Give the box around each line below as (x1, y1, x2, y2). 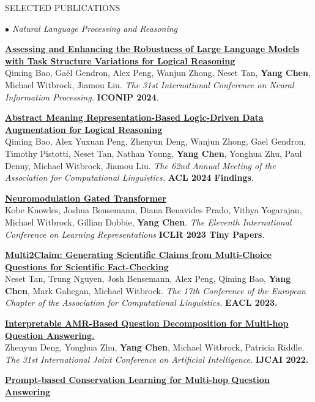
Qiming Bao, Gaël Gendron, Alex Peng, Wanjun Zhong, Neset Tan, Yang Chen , (5, 66, 311, 79)
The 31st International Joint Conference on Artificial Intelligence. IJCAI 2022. (5, 352, 309, 365)
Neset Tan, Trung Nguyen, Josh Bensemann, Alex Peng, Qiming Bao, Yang (5, 272, 291, 285)
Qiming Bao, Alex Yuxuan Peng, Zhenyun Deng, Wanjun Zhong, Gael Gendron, (5, 135, 306, 148)
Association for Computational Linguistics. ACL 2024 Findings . (5, 171, 254, 184)
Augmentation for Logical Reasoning (5, 123, 163, 135)
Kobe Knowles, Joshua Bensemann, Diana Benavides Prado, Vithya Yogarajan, (5, 203, 302, 216)
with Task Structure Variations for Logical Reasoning (5, 54, 235, 67)
